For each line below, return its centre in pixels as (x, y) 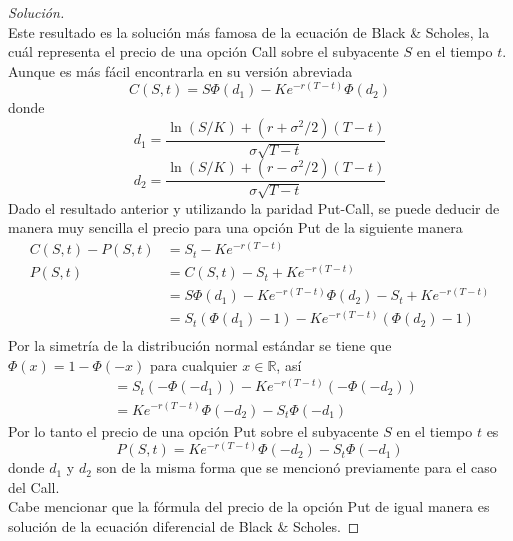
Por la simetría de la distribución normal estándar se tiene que (200, 345)
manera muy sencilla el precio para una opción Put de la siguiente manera (235, 227)
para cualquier (194, 364)
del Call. (34, 486)
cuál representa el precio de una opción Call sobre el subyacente (203, 51)
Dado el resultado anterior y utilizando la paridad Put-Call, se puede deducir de (254, 207)
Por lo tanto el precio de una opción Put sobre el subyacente (193, 430)
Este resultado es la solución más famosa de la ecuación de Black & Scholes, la (249, 31)
